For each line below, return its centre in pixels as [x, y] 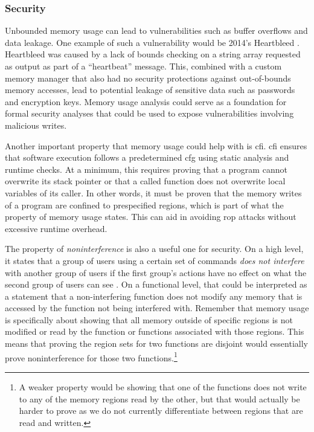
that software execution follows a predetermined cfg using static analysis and [147, 157]
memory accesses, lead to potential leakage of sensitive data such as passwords [150, 90]
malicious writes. [36, 125]
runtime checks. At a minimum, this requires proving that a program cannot [146, 169]
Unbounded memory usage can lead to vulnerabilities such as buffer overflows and [156, 31]
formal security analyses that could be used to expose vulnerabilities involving [149, 113]
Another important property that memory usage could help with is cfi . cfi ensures [156, 145]
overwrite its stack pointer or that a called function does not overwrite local [145, 181]
